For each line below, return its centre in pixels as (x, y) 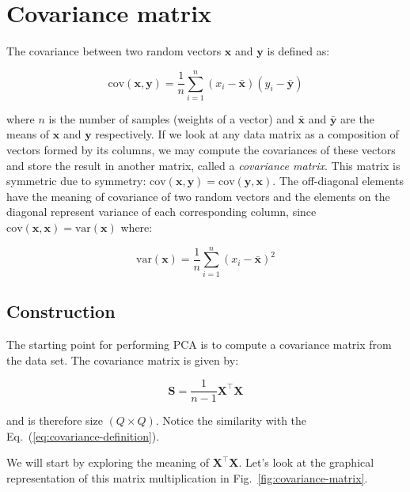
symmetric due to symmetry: (76, 181)
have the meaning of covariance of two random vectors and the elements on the (198, 196)
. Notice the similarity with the (231, 420)
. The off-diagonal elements (338, 181)
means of (28, 134)
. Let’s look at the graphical (306, 462)
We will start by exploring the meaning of (108, 462)
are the (357, 118)
